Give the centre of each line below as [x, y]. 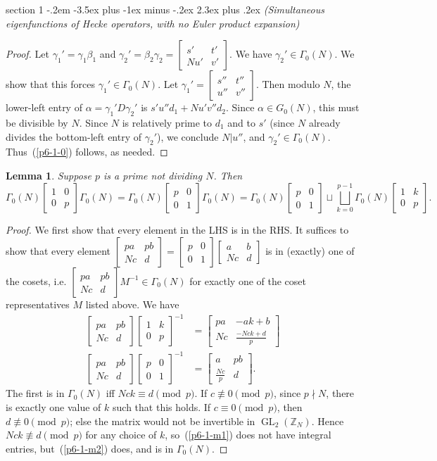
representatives [38, 304]
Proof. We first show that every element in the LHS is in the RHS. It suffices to [177, 230]
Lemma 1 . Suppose [49, 175]
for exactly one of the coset [248, 280]
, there [340, 393]
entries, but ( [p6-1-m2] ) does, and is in [90, 448]
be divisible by [37, 122]
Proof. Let [27, 54]
